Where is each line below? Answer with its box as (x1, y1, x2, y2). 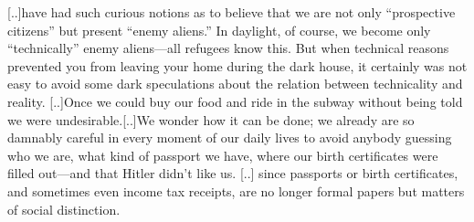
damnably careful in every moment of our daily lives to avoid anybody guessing (7, 128, 452, 147)
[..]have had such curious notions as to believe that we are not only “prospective (7, 3, 456, 21)
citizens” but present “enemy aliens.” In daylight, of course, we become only (7, 20, 431, 39)
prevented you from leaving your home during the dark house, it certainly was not (7, 56, 468, 75)
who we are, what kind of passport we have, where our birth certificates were (7, 145, 438, 164)
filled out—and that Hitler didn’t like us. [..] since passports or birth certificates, (7, 164, 458, 183)
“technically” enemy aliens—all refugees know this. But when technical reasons (7, 38, 449, 58)
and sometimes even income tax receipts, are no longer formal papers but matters (7, 181, 465, 200)
